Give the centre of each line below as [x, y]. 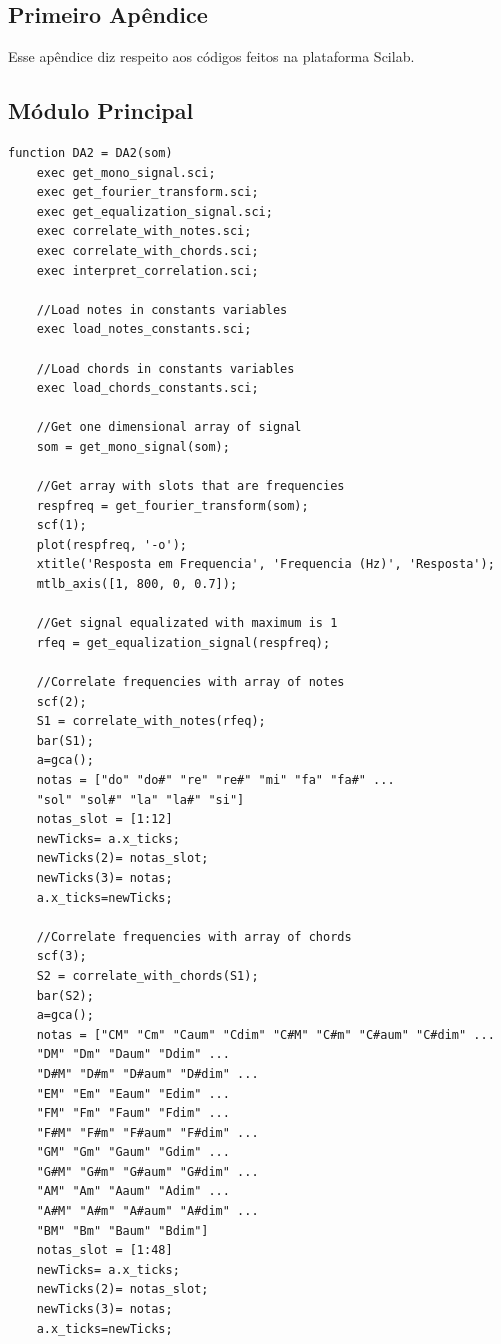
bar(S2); [65, 995]
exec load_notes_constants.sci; [144, 329]
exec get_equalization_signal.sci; [154, 211]
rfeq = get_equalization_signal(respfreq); [183, 642]
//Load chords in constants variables [165, 368]
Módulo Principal [101, 110]
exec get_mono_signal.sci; [126, 172]
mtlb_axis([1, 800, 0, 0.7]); [137, 584]
